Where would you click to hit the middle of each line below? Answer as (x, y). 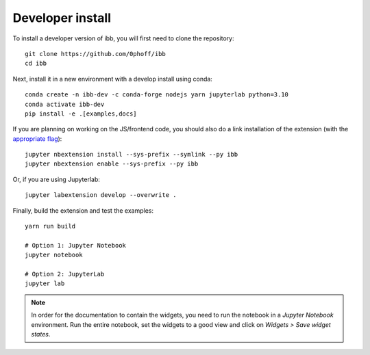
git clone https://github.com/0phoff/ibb (95, 54)
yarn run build (50, 226)
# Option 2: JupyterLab (65, 274)
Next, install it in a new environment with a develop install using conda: (112, 79)
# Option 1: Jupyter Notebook (76, 245)
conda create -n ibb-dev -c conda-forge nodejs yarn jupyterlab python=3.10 (157, 95)
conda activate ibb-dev (65, 104)
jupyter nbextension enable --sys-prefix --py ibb (112, 164)
